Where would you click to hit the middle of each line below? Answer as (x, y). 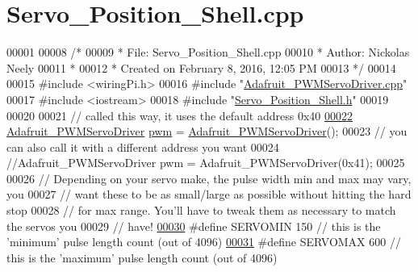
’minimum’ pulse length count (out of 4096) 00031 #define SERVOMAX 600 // (204, 242)
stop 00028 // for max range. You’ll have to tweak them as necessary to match (201, 210)
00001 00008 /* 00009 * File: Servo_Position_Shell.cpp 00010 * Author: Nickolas (208, 52)
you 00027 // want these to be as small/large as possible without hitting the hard (209, 194)
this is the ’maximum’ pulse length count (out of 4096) (142, 257)
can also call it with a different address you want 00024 (143, 146)
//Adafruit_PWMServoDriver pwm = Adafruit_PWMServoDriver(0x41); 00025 (206, 163)
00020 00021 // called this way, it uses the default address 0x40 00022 (180, 115)
